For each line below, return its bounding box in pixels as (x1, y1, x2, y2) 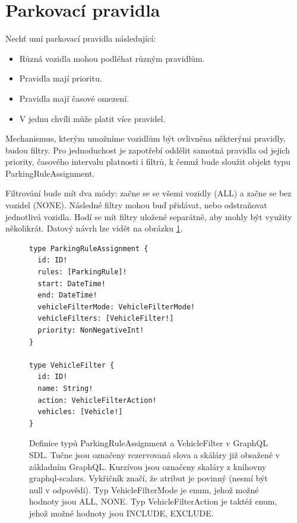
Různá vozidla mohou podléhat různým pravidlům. (19, 52, 205, 64)
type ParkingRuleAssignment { (29, 244, 148, 253)
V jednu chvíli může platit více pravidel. (19, 112, 166, 124)
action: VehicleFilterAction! (37, 396, 157, 405)
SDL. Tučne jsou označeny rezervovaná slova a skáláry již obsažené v (29, 448, 280, 461)
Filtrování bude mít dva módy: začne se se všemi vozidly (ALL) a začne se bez (5, 187, 292, 199)
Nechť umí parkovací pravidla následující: (5, 32, 156, 45)
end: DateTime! (37, 291, 97, 300)
